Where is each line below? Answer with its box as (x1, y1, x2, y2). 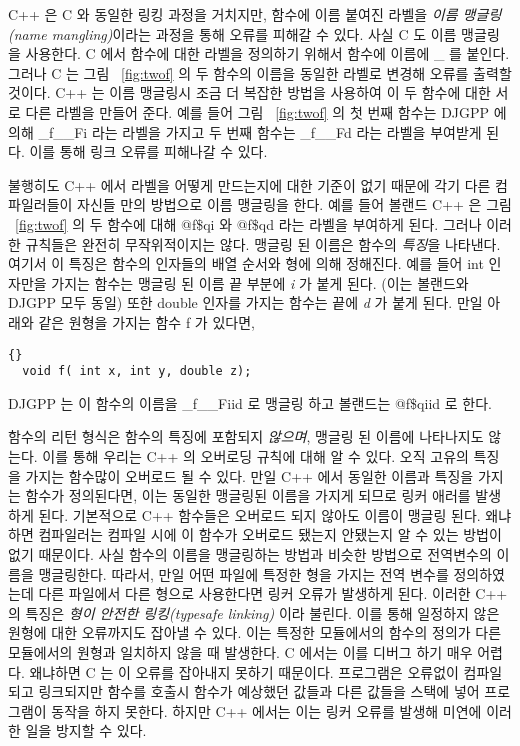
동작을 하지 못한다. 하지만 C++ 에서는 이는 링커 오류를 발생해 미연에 (51, 700, 482, 721)
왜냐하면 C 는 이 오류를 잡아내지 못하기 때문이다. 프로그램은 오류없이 (29, 661, 459, 682)
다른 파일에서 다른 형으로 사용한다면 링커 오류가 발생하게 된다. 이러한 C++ (38, 583, 508, 604)
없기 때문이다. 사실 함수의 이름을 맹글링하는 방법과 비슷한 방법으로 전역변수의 (8, 543, 492, 564)
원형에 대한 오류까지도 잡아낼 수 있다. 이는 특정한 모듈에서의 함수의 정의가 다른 (8, 622, 502, 643)
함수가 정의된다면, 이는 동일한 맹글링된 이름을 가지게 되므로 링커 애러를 (25, 485, 471, 506)
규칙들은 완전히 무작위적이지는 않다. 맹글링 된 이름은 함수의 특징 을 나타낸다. (25, 233, 501, 254)
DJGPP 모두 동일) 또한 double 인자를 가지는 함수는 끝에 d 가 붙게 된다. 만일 (8, 292, 483, 313)
